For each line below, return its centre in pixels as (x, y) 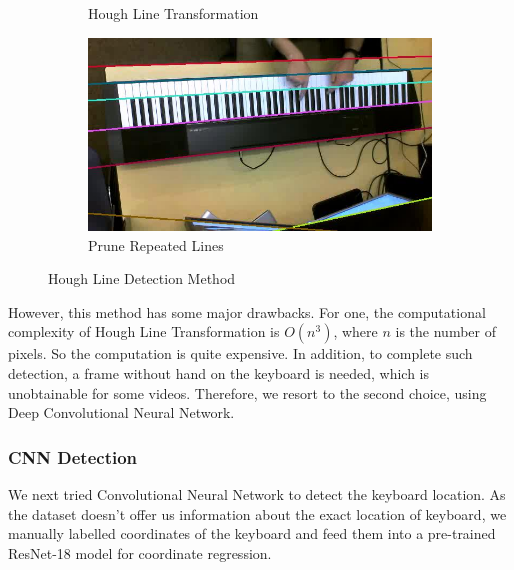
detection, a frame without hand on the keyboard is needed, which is (219, 373)
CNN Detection (73, 456)
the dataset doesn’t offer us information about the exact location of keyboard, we (257, 513)
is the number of (445, 331)
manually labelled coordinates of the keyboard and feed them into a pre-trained (252, 533)
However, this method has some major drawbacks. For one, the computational (247, 311)
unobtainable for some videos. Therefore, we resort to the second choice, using (247, 392)
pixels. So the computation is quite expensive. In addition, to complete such (240, 353)
